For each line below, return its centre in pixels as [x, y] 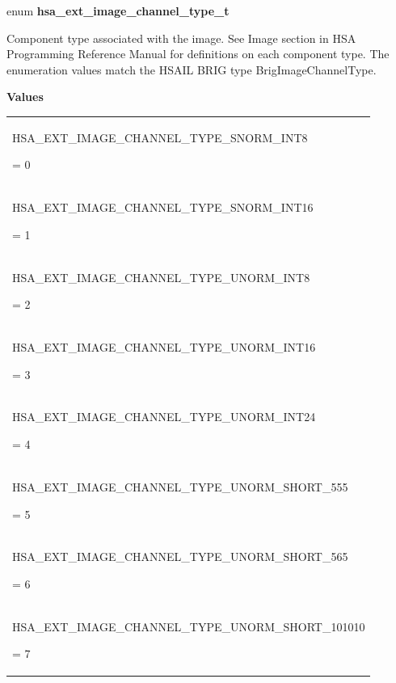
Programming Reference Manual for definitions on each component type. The [198, 54]
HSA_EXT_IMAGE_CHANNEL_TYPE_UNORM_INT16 [164, 347]
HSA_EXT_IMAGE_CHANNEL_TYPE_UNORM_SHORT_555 [180, 486]
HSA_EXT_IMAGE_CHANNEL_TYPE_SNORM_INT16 [163, 207]
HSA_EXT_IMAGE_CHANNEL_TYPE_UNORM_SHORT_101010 [189, 626]
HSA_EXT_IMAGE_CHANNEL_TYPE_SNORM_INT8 [160, 137]
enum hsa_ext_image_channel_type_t [118, 11]
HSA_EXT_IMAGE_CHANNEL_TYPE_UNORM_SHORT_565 [180, 557]
